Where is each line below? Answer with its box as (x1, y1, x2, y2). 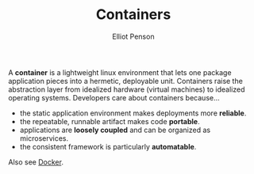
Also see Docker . (8, 157, 63, 167)
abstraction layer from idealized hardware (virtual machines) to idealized (8, 85, 245, 94)
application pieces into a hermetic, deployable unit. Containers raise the (8, 76, 244, 85)
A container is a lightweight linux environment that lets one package (8, 67, 232, 77)
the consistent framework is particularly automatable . (19, 142, 197, 151)
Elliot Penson (112, 32, 155, 41)
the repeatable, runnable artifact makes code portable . (19, 116, 200, 126)
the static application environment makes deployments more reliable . (19, 108, 247, 118)
